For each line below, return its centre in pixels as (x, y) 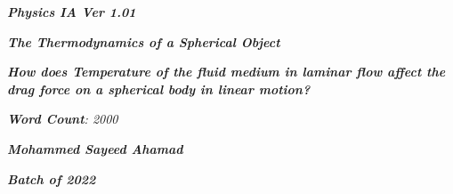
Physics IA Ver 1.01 (72, 12)
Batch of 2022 (52, 178)
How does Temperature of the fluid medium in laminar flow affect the (226, 72)
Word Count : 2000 (63, 119)
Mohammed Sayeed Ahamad (95, 148)
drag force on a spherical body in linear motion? (159, 89)
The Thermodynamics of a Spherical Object (144, 41)
